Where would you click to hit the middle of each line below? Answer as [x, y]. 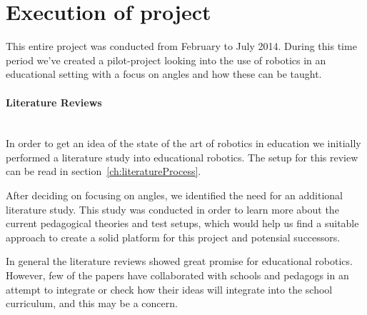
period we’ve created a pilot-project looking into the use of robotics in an [166, 60]
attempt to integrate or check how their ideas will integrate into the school [169, 289]
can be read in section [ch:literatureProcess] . [104, 171]
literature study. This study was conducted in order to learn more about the [172, 209]
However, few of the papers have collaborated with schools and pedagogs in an [177, 275]
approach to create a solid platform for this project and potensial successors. [173, 237]
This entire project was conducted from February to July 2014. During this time [181, 46]
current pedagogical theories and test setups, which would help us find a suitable [182, 223]
